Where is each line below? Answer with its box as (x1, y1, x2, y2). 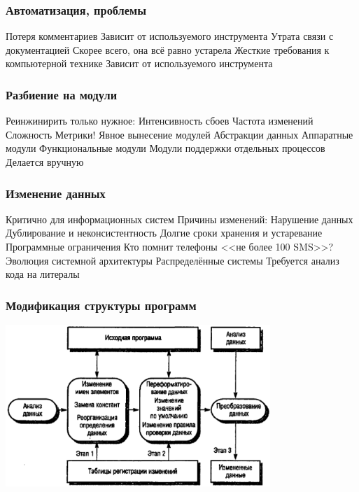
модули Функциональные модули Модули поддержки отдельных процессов (6, 141, 325, 155)
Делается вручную (6, 155, 84, 169)
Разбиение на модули (6, 85, 118, 103)
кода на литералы (6, 267, 80, 281)
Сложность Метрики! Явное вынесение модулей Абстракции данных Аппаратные (6, 127, 353, 141)
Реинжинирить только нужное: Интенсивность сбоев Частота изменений (6, 113, 314, 128)
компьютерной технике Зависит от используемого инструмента (6, 56, 273, 71)
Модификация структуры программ (6, 296, 197, 314)
